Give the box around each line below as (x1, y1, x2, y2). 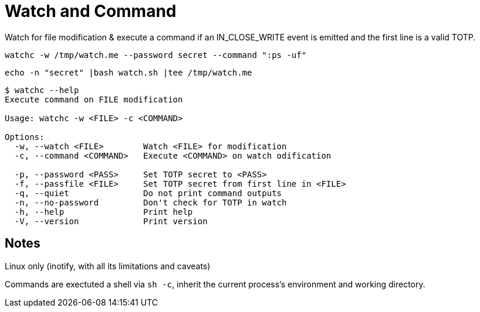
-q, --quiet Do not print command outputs (14, 188, 282, 198)
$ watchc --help (5, 85, 79, 95)
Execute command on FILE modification (5, 94, 183, 104)
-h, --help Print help (14, 207, 193, 217)
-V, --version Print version (14, 216, 208, 226)
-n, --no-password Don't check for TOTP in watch (14, 197, 287, 207)
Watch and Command (5, 1, 177, 21)
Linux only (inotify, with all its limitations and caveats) (5, 260, 211, 271)
